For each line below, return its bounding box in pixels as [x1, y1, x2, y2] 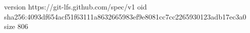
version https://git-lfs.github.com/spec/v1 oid [4, 1, 147, 11]
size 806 [4, 21, 28, 31]
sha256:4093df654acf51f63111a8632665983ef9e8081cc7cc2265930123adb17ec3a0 [4, 11, 246, 21]
